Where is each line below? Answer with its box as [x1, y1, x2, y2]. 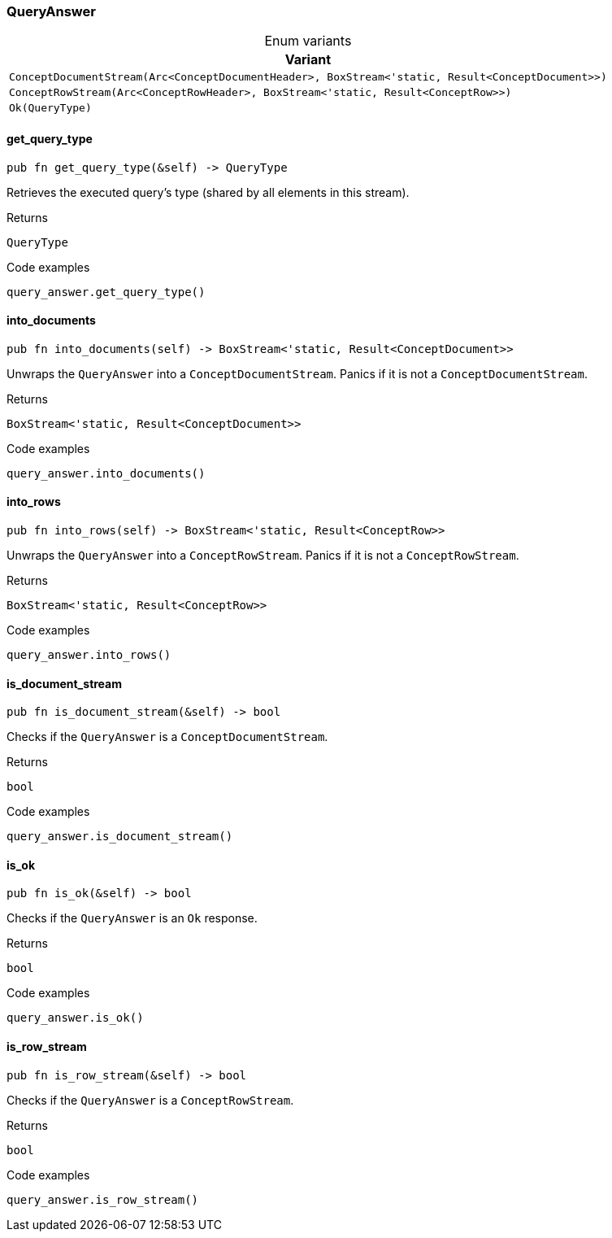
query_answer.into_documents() [7, 466, 206, 480]
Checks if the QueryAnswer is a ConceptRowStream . [7, 1092, 294, 1107]
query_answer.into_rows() [7, 648, 171, 662]
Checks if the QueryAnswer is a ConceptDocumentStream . [7, 730, 328, 744]
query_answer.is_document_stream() [7, 830, 233, 843]
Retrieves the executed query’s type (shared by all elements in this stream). [7, 185, 410, 199]
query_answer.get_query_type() [7, 285, 206, 299]
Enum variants [264, 33, 352, 50]
